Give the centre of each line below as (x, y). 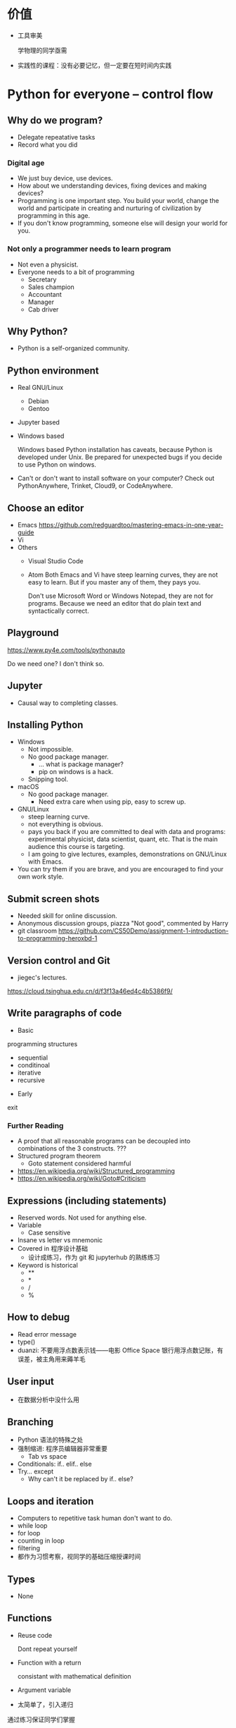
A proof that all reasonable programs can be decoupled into (104, 1141)
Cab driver (43, 309)
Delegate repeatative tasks (56, 137)
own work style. (41, 877)
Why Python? (38, 331)
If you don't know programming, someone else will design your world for (123, 223)
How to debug (39, 1317)
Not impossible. (51, 749)
